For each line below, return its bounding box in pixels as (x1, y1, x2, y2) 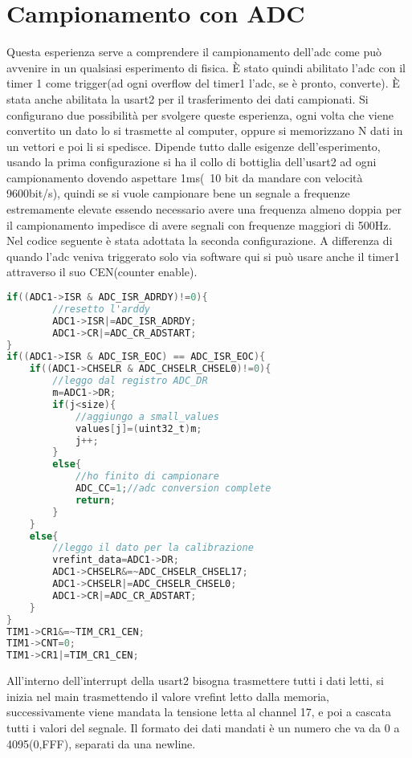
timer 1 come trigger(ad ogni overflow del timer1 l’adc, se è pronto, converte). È (6, 75, 400, 92)
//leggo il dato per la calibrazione (52, 542, 254, 554)
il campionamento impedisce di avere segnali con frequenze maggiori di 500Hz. (6, 216, 392, 233)
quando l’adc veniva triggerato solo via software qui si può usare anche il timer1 (6, 247, 400, 264)
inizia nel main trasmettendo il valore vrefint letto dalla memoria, (6, 687, 329, 704)
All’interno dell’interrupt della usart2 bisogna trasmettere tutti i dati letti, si (6, 672, 384, 689)
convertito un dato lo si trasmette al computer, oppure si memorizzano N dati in (6, 122, 403, 139)
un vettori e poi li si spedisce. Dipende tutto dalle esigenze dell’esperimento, (6, 137, 381, 154)
